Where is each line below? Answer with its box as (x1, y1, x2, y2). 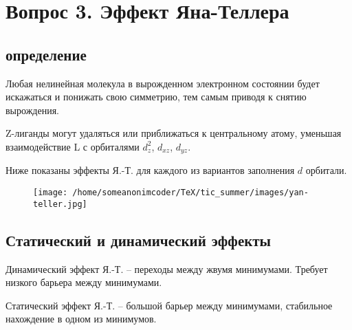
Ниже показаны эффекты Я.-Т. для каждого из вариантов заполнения (5, 163, 295, 177)
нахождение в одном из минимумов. (5, 311, 157, 326)
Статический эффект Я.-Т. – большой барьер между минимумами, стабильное (5, 298, 333, 312)
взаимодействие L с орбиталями (5, 139, 140, 153)
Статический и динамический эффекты (5, 229, 272, 250)
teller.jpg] (33, 199, 87, 209)
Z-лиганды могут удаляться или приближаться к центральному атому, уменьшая (5, 126, 342, 140)
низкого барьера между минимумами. (5, 275, 162, 289)
